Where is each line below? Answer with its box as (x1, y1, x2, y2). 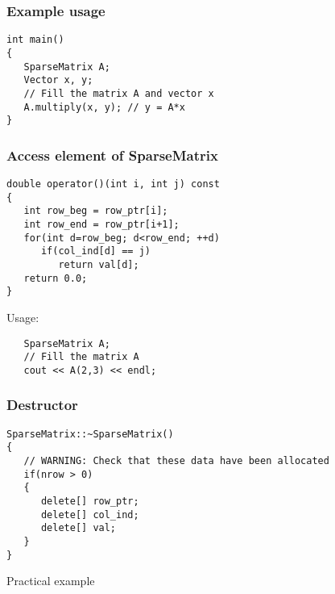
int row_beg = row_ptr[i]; (23, 205, 168, 217)
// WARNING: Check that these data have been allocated (23, 455, 329, 467)
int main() (6, 34, 64, 46)
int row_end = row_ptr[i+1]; (23, 219, 180, 230)
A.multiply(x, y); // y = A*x (23, 101, 185, 113)
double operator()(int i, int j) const (6, 178, 220, 190)
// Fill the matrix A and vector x (23, 87, 214, 99)
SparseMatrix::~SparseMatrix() (6, 428, 174, 440)
